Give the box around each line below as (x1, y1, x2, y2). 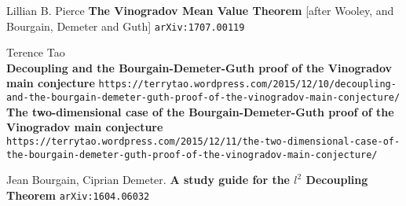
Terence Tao (6, 44, 65, 61)
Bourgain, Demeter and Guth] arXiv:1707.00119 (6, 17, 245, 34)
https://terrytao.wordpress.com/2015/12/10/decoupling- (98, 79, 397, 90)
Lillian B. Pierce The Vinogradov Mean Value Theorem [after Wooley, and (6, 2, 394, 18)
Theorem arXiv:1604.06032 (6, 186, 150, 203)
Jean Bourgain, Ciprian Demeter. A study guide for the (6, 171, 290, 188)
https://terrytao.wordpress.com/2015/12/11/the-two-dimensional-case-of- (6, 135, 401, 147)
